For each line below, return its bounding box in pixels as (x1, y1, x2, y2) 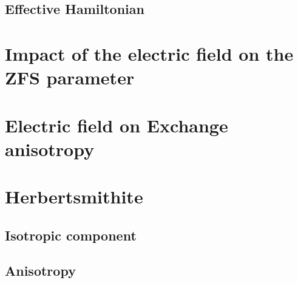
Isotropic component (5, 225, 137, 244)
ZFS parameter (5, 65, 135, 90)
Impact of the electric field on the (5, 41, 294, 66)
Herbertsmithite (5, 184, 143, 209)
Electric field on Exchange (5, 112, 228, 137)
